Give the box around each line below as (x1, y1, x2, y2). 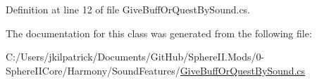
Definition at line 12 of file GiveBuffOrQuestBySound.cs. (6, 2, 251, 16)
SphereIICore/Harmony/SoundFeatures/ (6, 63, 180, 77)
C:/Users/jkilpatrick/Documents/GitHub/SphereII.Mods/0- (6, 49, 265, 64)
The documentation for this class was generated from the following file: (6, 25, 312, 40)
